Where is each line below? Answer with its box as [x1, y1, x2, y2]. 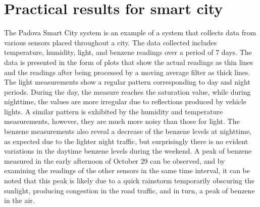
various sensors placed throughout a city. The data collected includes [4, 37, 217, 47]
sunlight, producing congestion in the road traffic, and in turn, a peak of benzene [4, 185, 255, 195]
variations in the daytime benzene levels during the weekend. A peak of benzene [4, 146, 252, 156]
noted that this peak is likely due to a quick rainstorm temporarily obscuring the [4, 175, 254, 186]
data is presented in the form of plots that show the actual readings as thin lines [4, 56, 253, 67]
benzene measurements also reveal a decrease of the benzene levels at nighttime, [4, 126, 252, 136]
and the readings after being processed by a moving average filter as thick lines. [4, 66, 250, 77]
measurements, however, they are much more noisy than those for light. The [4, 116, 240, 126]
